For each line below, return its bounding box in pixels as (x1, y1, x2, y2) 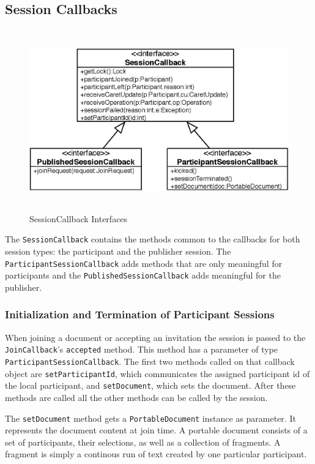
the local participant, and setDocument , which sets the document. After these (5, 379, 296, 392)
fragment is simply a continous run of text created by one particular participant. (5, 447, 307, 460)
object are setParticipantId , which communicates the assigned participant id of (5, 367, 310, 380)
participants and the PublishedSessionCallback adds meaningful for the (5, 269, 281, 282)
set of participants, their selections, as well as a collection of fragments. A (5, 435, 281, 448)
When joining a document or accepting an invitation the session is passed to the (5, 331, 306, 343)
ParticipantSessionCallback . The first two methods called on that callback (5, 354, 295, 367)
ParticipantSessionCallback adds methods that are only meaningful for (5, 256, 283, 269)
